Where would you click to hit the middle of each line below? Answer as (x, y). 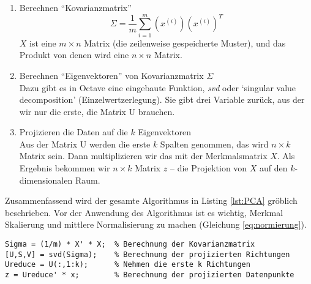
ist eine (43, 43)
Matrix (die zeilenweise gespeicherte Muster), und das (185, 43)
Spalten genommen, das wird (214, 144)
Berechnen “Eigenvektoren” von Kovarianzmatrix (111, 75)
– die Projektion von (209, 168)
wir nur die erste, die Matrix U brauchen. (97, 111)
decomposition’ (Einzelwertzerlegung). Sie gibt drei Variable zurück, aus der (162, 99)
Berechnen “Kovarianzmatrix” (75, 7)
